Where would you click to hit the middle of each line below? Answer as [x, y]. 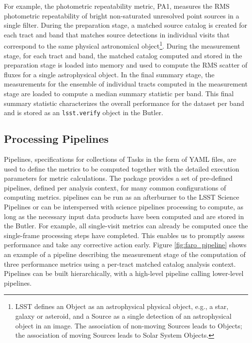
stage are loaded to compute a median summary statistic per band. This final [119, 93]
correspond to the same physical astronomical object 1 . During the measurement [122, 45]
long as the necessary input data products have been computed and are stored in [124, 216]
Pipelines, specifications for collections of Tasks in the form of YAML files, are [120, 159]
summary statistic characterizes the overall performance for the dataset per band [124, 103]
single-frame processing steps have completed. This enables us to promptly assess [124, 235]
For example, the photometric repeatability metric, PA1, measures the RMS [117, 6]
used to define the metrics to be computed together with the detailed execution [122, 168]
